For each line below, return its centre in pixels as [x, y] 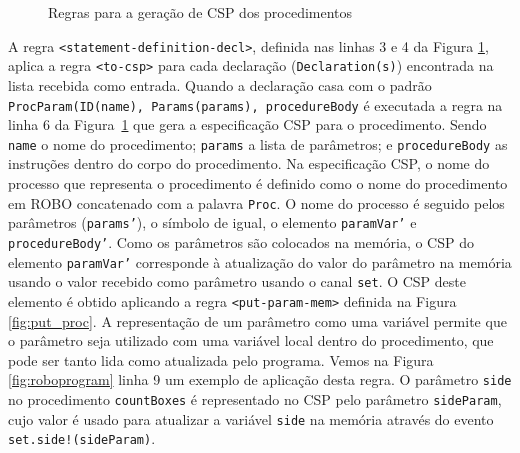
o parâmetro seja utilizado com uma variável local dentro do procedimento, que [251, 340]
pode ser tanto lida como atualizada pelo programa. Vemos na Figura [221, 359]
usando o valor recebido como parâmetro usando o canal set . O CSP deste [237, 281]
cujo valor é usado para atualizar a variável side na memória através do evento [251, 418]
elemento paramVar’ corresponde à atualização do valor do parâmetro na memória [260, 261]
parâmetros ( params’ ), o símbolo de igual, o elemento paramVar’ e [212, 222]
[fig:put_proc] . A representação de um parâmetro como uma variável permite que [257, 320]
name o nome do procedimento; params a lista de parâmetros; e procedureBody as [258, 143]
